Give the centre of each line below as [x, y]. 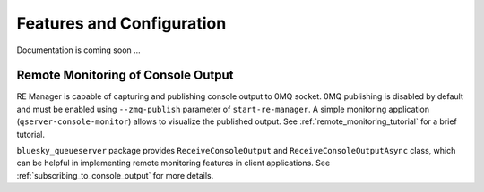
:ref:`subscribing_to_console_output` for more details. [115, 175]
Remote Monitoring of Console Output [125, 75]
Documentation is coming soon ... [78, 50]
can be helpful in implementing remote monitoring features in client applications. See [173, 163]
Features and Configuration [121, 23]
